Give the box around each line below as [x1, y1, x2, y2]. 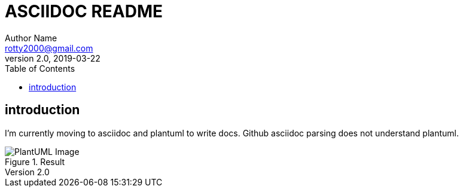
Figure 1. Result [5, 156, 65, 167]
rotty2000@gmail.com [5, 42, 93, 53]
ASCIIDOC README [5, 1, 163, 22]
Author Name [5, 32, 57, 43]
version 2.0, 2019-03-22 [5, 53, 100, 63]
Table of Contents [5, 63, 75, 74]
